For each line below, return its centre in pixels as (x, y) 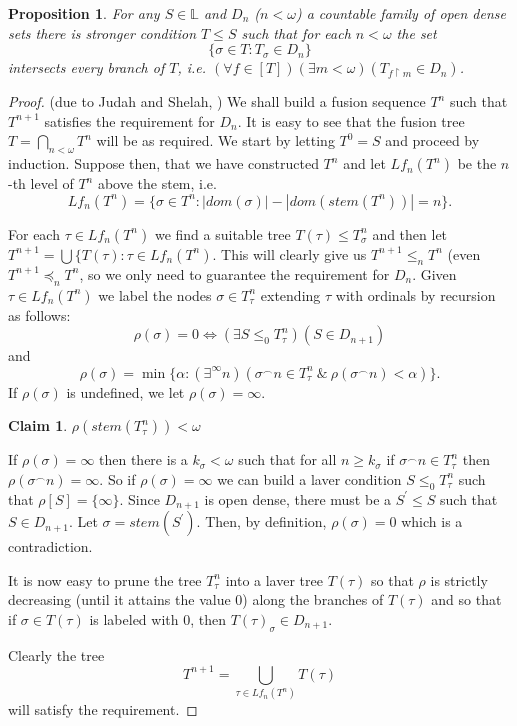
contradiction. (50, 546)
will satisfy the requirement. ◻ (103, 709)
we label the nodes (155, 294)
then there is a (143, 459)
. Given (434, 273)
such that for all (287, 459)
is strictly (459, 579)
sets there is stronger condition (102, 32)
